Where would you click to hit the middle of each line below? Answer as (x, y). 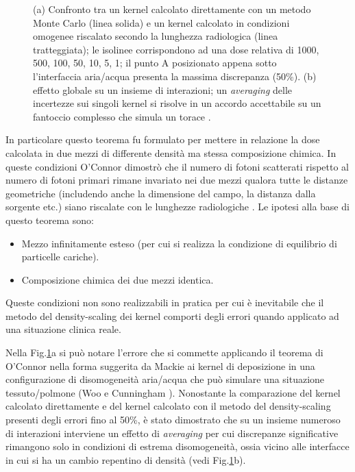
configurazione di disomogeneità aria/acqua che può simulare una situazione (165, 379)
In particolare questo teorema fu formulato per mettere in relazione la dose (163, 139)
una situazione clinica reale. (63, 329)
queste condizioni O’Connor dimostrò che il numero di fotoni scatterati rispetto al (177, 166)
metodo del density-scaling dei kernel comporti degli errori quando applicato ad (172, 315)
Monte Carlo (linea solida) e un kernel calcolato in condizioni (161, 22)
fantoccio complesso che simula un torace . (122, 116)
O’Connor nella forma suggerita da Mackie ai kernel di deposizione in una (160, 365)
